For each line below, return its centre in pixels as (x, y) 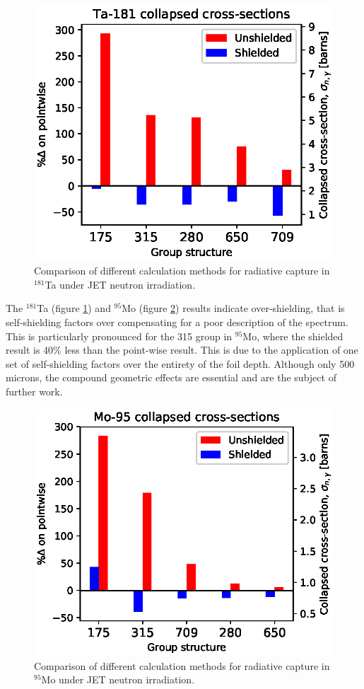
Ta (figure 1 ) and (74, 308)
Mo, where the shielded (293, 336)
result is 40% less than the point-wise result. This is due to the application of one (182, 350)
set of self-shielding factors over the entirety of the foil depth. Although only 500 (180, 363)
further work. (34, 391)
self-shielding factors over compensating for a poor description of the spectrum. (177, 322)
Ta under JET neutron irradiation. (120, 284)
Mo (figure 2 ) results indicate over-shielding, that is (233, 308)
